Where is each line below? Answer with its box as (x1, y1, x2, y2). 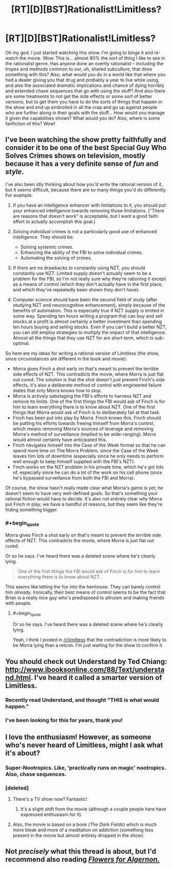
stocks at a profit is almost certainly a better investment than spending (12, 318, 162, 324)
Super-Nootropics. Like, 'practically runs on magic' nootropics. (5, 764, 166, 771)
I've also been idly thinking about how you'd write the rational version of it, (5, 181, 163, 187)
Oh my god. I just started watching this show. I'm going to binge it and (5, 49, 153, 56)
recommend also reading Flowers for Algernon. (5, 855, 160, 864)
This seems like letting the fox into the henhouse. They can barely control (5, 584, 161, 590)
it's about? (5, 749, 40, 757)
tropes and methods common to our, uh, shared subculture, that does (5, 66, 152, 72)
